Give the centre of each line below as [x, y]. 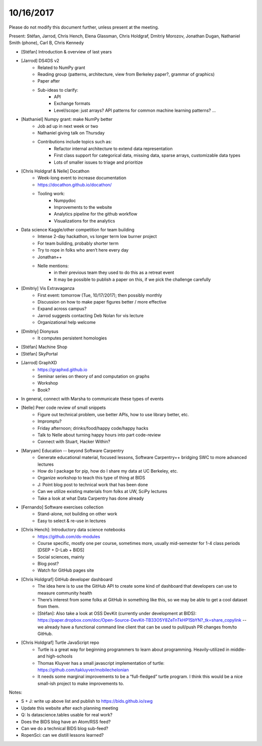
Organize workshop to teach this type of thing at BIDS [91, 478]
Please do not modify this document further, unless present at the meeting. [84, 27]
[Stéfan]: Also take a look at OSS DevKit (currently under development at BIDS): [117, 613]
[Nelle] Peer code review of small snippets [64, 407]
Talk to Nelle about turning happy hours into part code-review [99, 435]
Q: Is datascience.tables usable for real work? [67, 715]
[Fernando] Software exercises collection [62, 507]
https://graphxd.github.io [62, 370]
